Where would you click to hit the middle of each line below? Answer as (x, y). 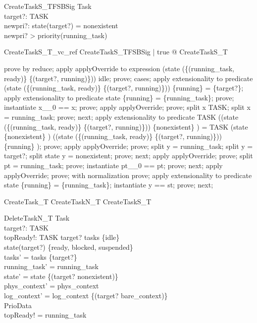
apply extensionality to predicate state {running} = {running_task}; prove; (119, 97)
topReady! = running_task (45, 315)
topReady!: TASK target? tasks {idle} (62, 237)
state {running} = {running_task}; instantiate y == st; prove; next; (109, 185)
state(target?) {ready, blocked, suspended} (69, 247)
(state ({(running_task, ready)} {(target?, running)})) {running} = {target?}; (124, 88)
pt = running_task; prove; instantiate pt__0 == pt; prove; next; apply (113, 165)
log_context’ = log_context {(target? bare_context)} (86, 296)
